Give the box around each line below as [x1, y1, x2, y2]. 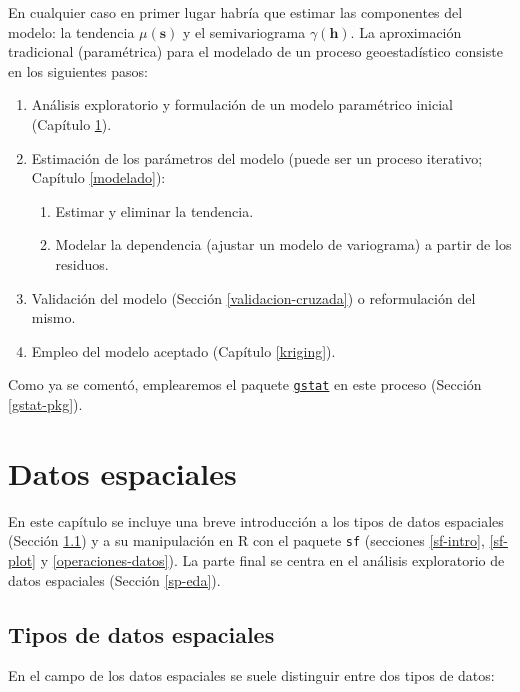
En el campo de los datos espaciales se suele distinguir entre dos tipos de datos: [8, 665, 495, 686]
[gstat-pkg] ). [8, 393, 83, 414]
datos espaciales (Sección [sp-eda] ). [8, 569, 221, 590]
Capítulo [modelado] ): [31, 167, 166, 188]
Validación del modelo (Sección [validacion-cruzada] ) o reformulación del [31, 287, 476, 308]
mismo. [31, 307, 76, 328]
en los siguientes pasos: [8, 60, 148, 81]
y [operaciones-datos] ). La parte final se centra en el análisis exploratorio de [40, 549, 505, 570]
